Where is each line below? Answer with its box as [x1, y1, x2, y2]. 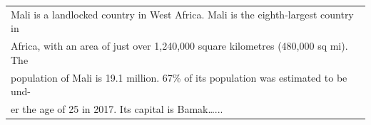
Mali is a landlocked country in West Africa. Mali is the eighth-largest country [11, 6, 354, 21]
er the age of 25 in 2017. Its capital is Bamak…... [11, 102, 223, 116]
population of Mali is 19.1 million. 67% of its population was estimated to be [11, 70, 347, 85]
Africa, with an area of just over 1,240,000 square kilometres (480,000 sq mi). [11, 38, 348, 53]
